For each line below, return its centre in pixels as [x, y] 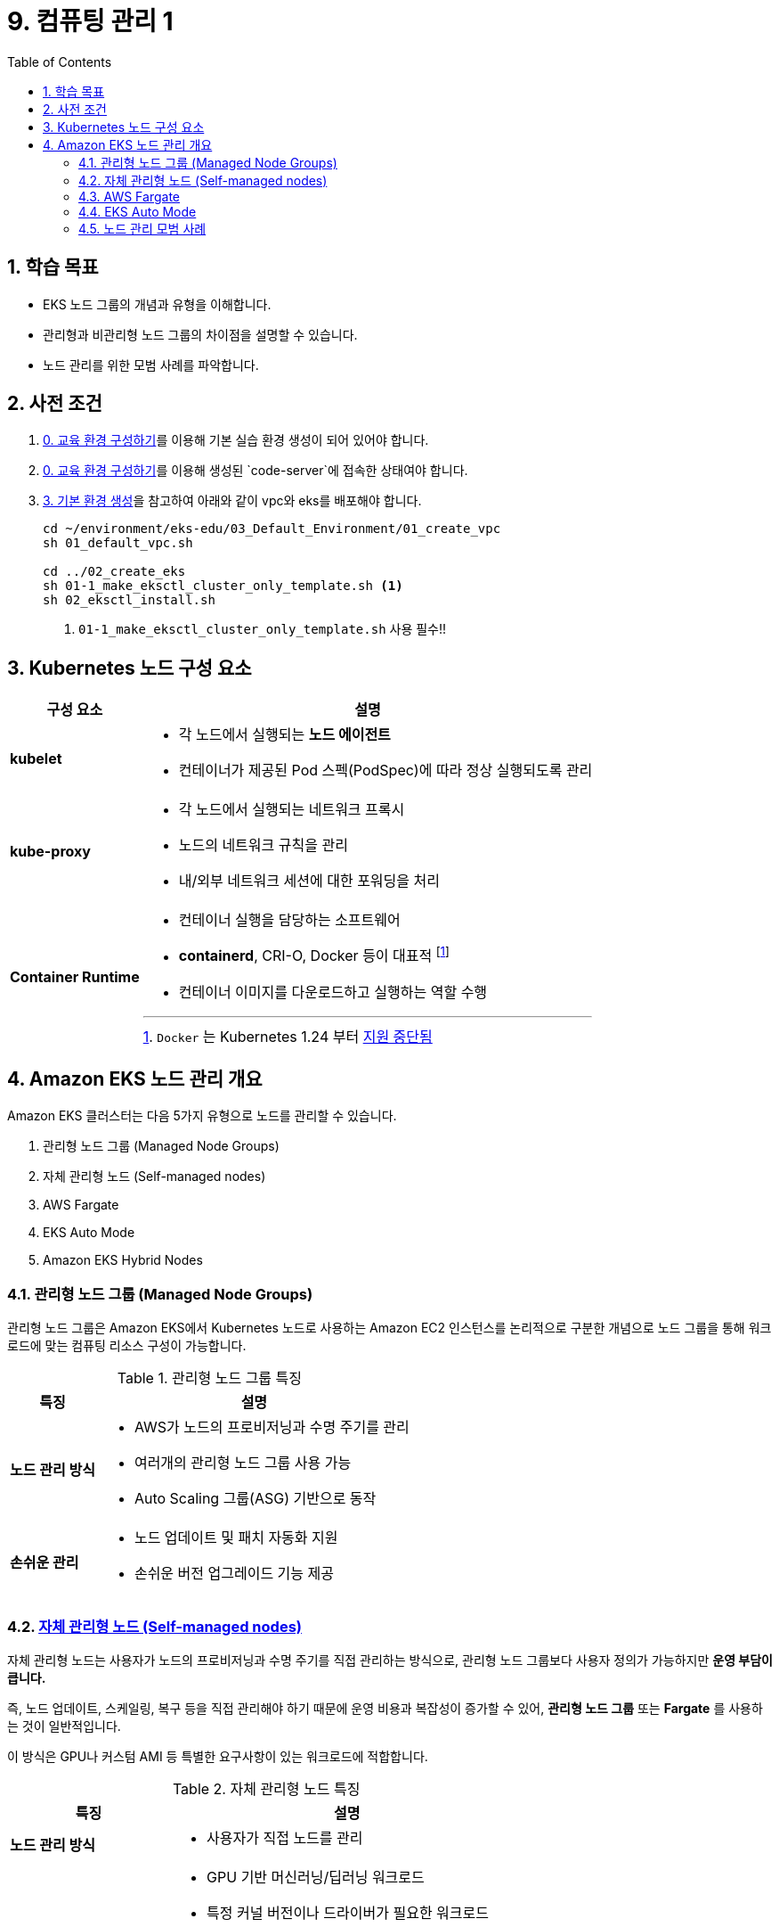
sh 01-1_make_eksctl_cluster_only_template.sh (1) [223, 586]
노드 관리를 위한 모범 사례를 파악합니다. [151, 365]
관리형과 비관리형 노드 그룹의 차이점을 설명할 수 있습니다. [200, 334]
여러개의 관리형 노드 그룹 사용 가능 [243, 1463]
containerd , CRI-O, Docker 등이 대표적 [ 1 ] [314, 955]
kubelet [36, 759]
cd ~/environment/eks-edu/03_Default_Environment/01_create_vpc [272, 529]
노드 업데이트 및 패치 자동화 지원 [236, 1538]
